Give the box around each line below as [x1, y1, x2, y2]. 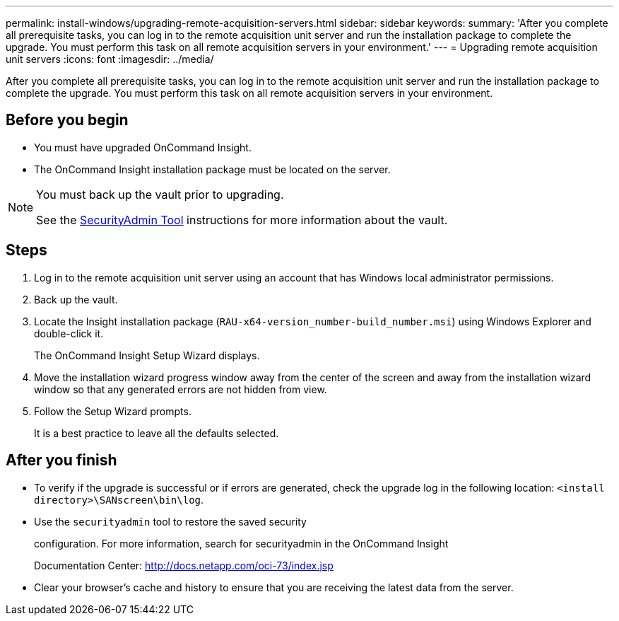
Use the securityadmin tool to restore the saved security [34, 515, 307, 528]
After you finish [6, 451, 117, 470]
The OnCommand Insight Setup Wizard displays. [34, 349, 260, 361]
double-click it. [34, 327, 104, 339]
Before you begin [6, 111, 129, 129]
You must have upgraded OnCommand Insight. [34, 141, 252, 153]
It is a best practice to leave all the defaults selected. [34, 426, 279, 439]
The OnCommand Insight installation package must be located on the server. [34, 163, 391, 175]
